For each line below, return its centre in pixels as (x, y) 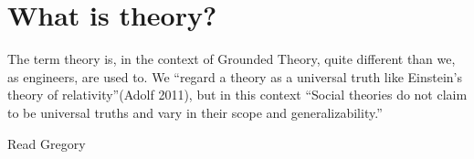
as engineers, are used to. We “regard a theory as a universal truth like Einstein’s (235, 76)
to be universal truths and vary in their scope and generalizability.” (195, 112)
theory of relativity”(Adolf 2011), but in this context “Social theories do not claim (237, 95)
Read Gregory (47, 143)
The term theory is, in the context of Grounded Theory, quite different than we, (232, 59)
